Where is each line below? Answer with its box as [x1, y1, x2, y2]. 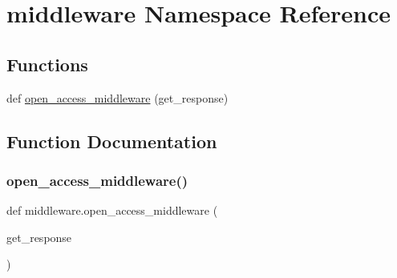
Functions [6, 51, 88, 76]
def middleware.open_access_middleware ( [6, 202, 218, 219]
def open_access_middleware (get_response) [6, 89, 229, 106]
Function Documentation [6, 128, 217, 153]
